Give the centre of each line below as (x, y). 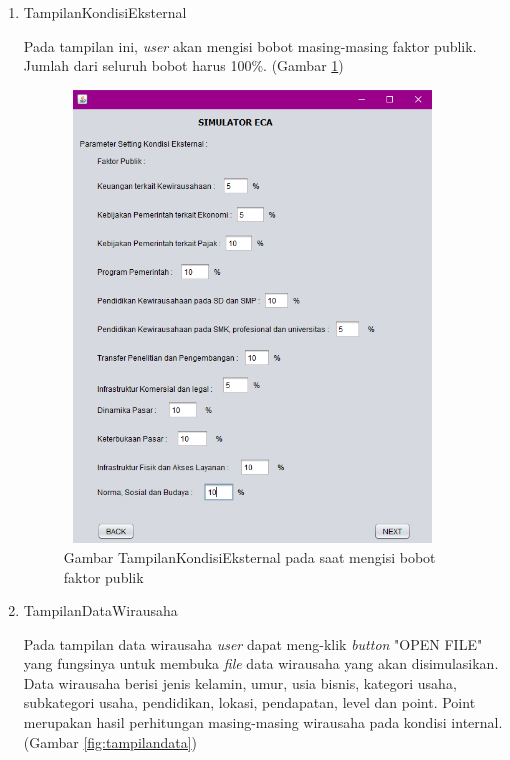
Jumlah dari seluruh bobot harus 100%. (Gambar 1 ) (183, 65)
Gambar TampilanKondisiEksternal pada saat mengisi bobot (249, 556)
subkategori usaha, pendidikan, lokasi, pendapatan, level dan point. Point (249, 702)
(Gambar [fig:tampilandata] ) (110, 741)
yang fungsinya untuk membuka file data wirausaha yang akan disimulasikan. (261, 663)
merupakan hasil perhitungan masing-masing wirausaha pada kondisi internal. (263, 722)
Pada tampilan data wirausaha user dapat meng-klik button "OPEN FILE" (253, 643)
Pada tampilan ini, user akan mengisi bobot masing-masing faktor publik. (250, 45)
